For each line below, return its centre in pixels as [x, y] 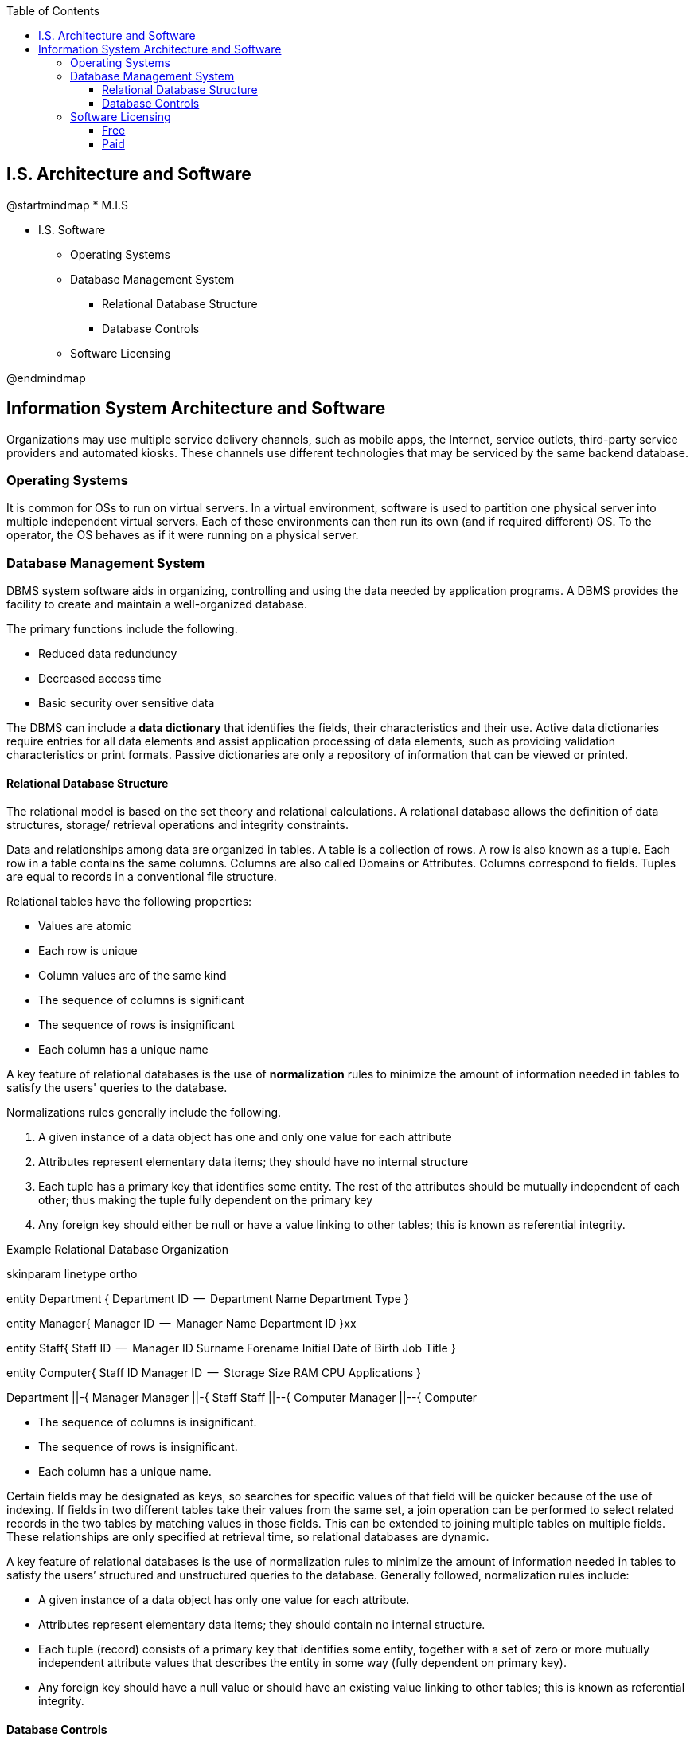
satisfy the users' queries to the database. [117, 1088]
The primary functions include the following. [122, 629]
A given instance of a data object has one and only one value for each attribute [245, 1137]
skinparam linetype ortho [72, 1274]
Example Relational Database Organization [117, 1250]
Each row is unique [88, 951]
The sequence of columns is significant [141, 1000]
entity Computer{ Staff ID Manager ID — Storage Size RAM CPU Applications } [214, 1373]
